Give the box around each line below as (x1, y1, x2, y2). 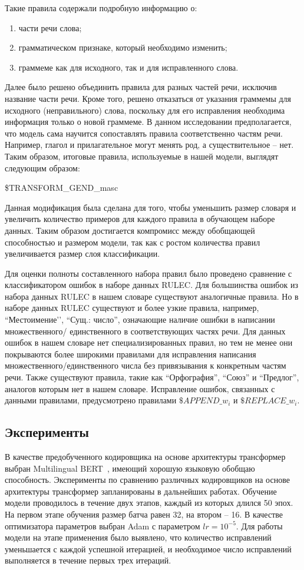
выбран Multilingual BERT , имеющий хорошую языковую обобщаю (5, 462, 255, 474)
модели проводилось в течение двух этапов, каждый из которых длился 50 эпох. (5, 496, 293, 509)
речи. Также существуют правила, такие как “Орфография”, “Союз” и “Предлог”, (5, 371, 299, 383)
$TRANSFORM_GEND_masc (5, 181, 118, 194)
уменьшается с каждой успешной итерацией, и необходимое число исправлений (5, 542, 292, 555)
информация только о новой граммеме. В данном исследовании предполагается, (5, 115, 292, 128)
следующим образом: (5, 161, 80, 174)
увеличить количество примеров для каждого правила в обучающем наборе (5, 213, 275, 225)
